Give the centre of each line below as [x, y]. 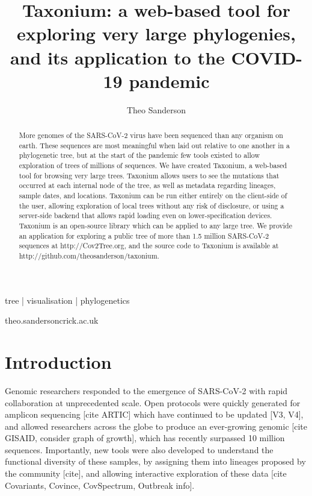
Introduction [58, 361]
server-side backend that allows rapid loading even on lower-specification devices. [145, 215]
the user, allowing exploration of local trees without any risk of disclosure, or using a [151, 205]
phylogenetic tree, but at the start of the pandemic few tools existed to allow [139, 155]
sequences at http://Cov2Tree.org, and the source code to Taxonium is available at [149, 246]
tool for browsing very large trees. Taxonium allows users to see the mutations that [149, 175]
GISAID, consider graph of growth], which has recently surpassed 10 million [145, 438]
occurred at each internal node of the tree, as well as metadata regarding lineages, [147, 185]
